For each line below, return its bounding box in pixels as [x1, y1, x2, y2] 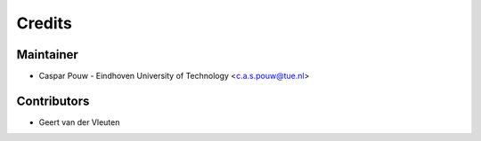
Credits [16, 13, 73, 33]
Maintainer [16, 47, 79, 62]
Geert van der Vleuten [38, 116, 120, 128]
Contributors [16, 93, 90, 108]
